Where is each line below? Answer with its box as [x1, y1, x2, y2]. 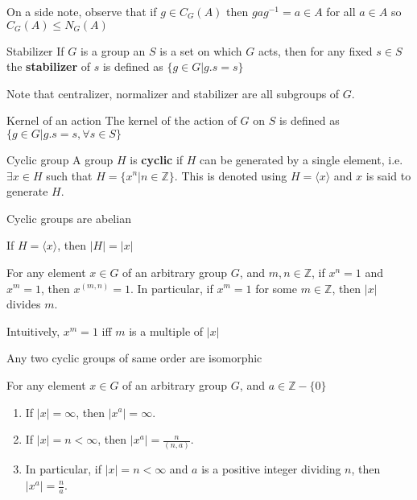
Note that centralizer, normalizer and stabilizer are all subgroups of [6, 85, 340, 101]
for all [326, 3, 356, 19]
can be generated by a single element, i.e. [200, 151, 403, 167]
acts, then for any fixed [258, 42, 373, 59]
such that [46, 167, 93, 184]
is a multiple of [129, 322, 204, 339]
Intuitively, [6, 322, 60, 339]
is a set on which [159, 42, 242, 59]
